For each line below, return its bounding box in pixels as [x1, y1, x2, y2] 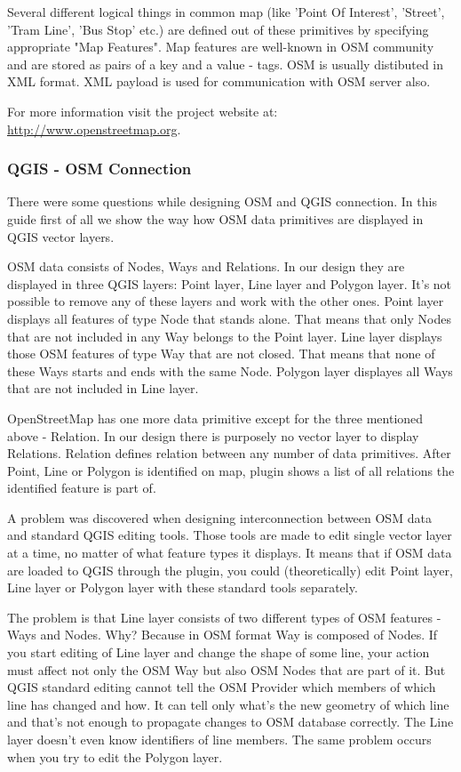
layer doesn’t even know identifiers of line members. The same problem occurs [7, 730, 432, 748]
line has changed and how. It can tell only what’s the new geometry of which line [7, 695, 449, 713]
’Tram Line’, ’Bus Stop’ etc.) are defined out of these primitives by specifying [7, 20, 429, 38]
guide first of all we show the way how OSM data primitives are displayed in [7, 209, 424, 228]
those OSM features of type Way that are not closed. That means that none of [7, 344, 435, 363]
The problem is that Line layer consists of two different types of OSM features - [7, 607, 441, 626]
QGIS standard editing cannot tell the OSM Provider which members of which [7, 678, 436, 696]
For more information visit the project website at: [7, 101, 278, 120]
